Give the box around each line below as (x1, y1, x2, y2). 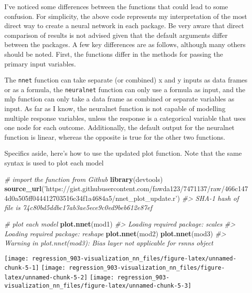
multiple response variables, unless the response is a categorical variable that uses (4, 113, 246, 123)
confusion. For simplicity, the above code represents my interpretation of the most (4, 11, 247, 21)
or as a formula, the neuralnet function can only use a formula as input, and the (4, 84, 246, 94)
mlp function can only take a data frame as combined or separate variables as (4, 94, 235, 104)
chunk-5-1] (4, 264, 39, 272)
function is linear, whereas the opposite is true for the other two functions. (4, 131, 225, 142)
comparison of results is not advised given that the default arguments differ (4, 30, 228, 40)
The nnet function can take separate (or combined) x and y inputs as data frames (4, 75, 248, 85)
